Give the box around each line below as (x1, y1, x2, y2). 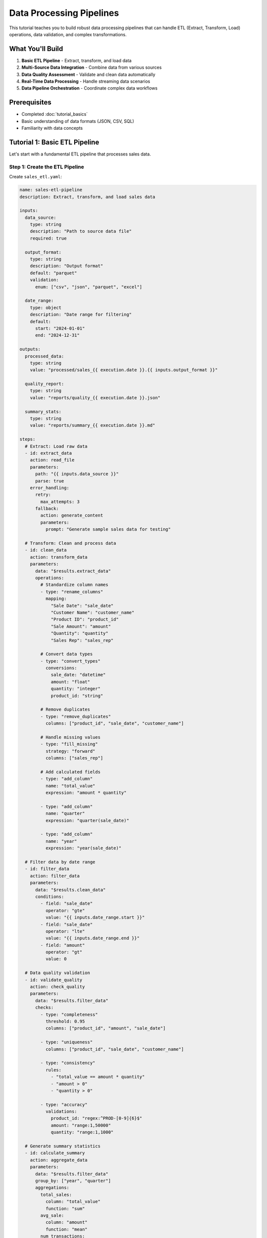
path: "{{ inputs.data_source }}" (35, 471, 119, 477)
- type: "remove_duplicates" (40, 714, 111, 719)
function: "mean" (45, 1226, 88, 1232)
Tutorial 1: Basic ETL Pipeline (9, 138, 99, 146)
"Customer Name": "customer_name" (50, 610, 134, 615)
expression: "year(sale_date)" (45, 845, 122, 851)
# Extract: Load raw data (25, 443, 88, 449)
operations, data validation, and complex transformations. (9, 31, 127, 37)
